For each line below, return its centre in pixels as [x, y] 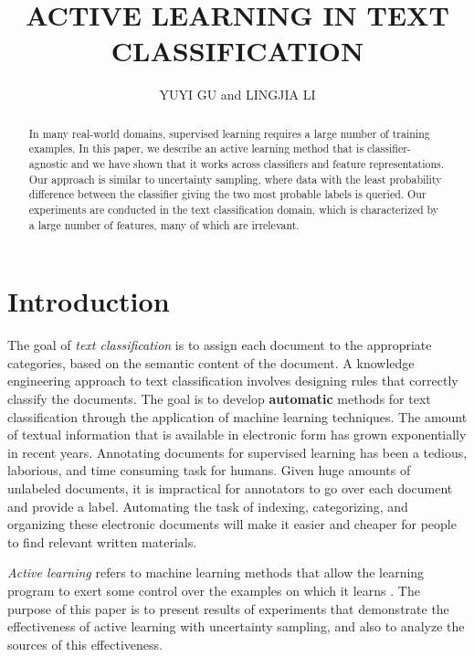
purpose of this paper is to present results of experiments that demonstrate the [228, 608]
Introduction [89, 301]
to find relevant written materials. [102, 541]
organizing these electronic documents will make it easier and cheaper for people [232, 524]
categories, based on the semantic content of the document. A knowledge [211, 362]
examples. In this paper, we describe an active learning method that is [196, 148]
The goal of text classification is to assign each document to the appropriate [220, 345]
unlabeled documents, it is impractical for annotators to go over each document [230, 487]
